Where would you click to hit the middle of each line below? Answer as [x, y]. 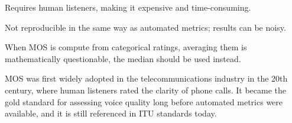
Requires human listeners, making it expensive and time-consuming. [128, 7]
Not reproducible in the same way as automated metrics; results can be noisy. [145, 27]
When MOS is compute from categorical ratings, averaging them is [126, 47]
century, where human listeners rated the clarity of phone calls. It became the [146, 90]
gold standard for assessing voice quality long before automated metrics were [144, 101]
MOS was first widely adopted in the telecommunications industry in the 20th [146, 78]
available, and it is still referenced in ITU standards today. [111, 113]
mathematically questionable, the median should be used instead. [123, 58]
